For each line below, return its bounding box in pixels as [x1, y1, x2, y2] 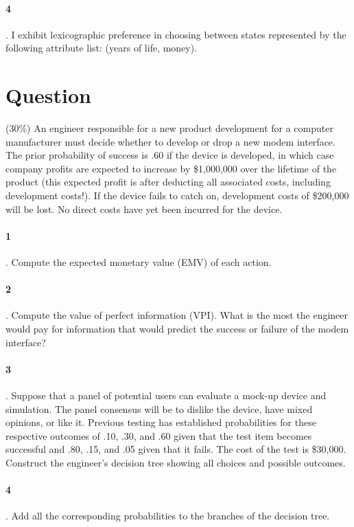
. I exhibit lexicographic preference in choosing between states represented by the [5, 27, 346, 41]
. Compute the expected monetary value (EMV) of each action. [5, 255, 272, 269]
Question [5, 81, 91, 109]
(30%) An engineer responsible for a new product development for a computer [5, 121, 333, 135]
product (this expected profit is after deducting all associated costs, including [5, 175, 331, 189]
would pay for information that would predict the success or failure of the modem [5, 322, 349, 336]
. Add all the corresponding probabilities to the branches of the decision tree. [5, 508, 330, 523]
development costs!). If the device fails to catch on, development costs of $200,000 [5, 188, 349, 203]
